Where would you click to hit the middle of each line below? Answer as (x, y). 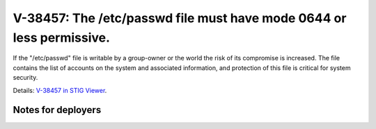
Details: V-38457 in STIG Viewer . (60, 90)
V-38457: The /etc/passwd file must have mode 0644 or (180, 18)
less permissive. (62, 37)
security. (25, 78)
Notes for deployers (57, 110)
